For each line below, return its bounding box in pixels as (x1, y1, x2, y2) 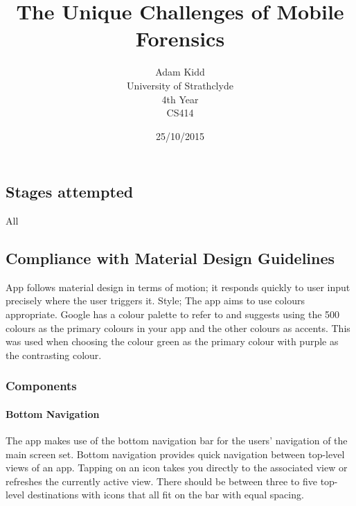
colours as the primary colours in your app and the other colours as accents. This (6, 320, 350, 335)
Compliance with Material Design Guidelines (6, 247, 335, 269)
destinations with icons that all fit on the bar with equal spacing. (27, 487, 304, 502)
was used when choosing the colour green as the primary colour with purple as (6, 334, 339, 349)
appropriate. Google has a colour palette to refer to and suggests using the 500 (6, 307, 340, 322)
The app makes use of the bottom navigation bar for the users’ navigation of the (6, 433, 348, 448)
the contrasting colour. (6, 347, 102, 362)
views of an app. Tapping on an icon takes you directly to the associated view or (6, 460, 348, 475)
